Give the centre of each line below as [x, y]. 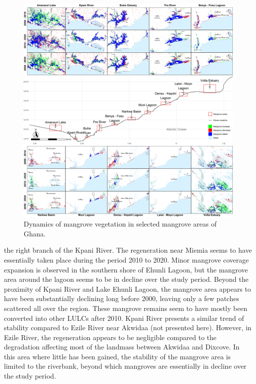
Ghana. [35, 233]
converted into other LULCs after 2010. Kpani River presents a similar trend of [124, 318]
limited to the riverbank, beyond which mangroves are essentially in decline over [125, 366]
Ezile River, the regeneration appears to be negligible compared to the [110, 337]
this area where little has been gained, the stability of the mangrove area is [117, 356]
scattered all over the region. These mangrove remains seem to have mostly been [126, 308]
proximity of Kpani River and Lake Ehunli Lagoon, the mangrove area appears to [128, 288]
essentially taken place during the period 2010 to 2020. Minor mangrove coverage [127, 259]
